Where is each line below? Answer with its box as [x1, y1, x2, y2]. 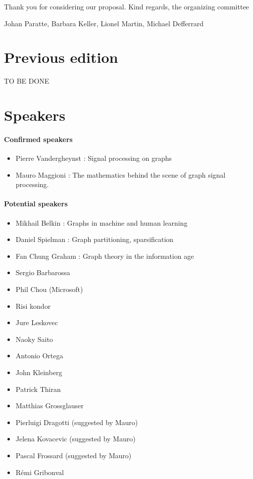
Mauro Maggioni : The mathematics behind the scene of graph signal [15, 169, 226, 180]
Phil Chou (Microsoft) [15, 284, 83, 294]
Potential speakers [4, 198, 68, 209]
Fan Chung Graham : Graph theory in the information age [15, 250, 194, 261]
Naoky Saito [15, 334, 53, 344]
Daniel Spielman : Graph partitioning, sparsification [15, 234, 174, 244]
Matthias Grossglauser [15, 400, 84, 411]
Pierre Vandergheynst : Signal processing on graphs [15, 153, 172, 163]
